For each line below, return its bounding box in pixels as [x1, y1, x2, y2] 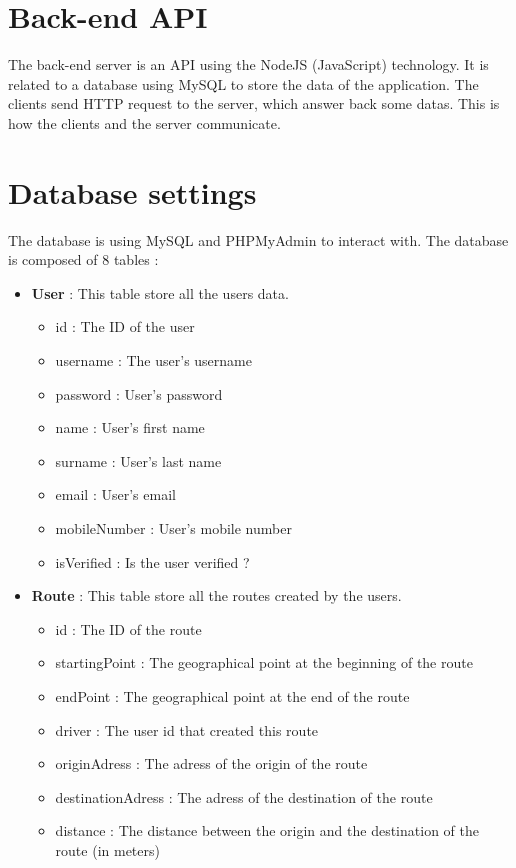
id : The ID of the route [55, 618, 202, 639]
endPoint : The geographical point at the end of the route [55, 685, 410, 706]
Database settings [8, 171, 257, 212]
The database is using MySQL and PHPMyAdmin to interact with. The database [8, 229, 509, 250]
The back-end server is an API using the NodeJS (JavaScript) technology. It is [8, 54, 489, 75]
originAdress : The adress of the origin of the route [55, 753, 368, 774]
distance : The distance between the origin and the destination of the [55, 820, 479, 841]
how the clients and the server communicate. [8, 112, 281, 133]
